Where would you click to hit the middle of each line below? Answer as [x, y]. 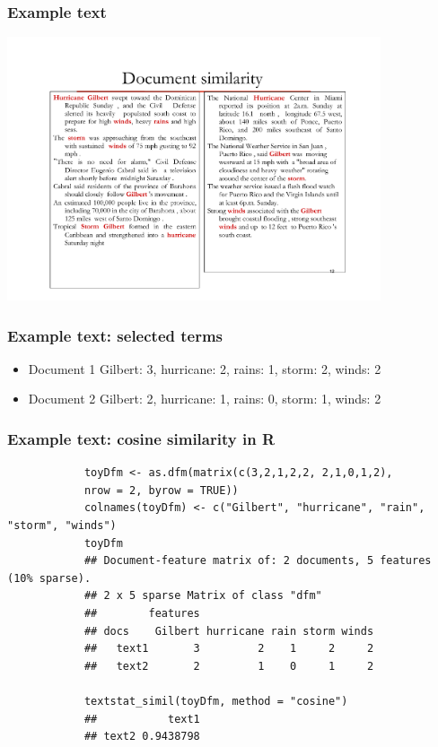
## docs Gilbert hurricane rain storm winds [229, 631]
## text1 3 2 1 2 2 [229, 649]
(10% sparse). [49, 578]
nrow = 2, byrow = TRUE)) [161, 490]
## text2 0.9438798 [142, 737]
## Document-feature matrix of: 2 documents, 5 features [258, 561]
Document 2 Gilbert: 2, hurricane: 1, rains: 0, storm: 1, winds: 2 [205, 399]
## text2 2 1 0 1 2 [229, 666]
